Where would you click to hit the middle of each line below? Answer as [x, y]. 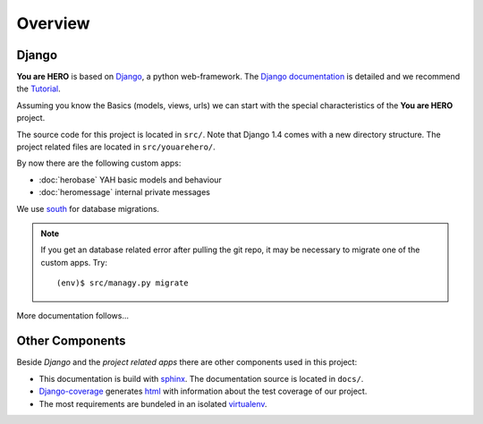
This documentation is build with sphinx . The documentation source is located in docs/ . [201, 378]
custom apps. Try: [74, 262]
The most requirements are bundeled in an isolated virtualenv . [153, 403]
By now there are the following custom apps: [99, 163]
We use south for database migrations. [88, 208]
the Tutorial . [39, 89]
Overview [53, 23]
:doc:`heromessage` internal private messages [124, 192]
